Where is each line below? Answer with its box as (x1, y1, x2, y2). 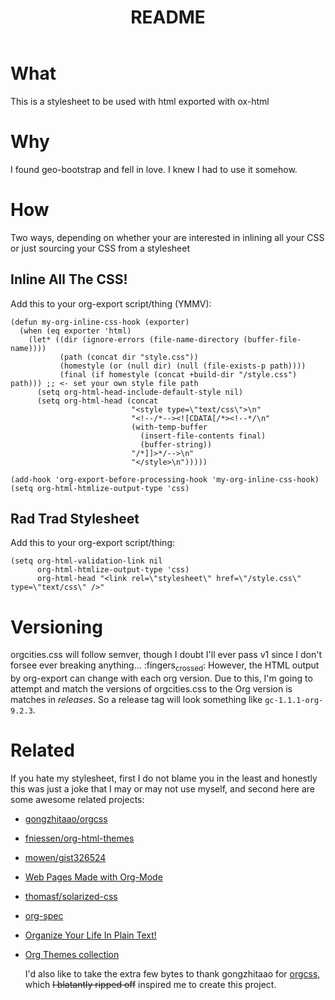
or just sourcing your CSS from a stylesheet (10, 242, 190, 254)
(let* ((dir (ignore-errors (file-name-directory (28, 334, 240, 345)
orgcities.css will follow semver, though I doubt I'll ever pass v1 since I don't (10, 649, 323, 661)
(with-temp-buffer (131, 422, 208, 432)
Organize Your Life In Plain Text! (24, 929, 157, 941)
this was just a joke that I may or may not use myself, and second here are (10, 783, 316, 795)
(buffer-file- (243, 334, 302, 345)
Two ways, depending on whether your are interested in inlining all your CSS (10, 231, 325, 243)
